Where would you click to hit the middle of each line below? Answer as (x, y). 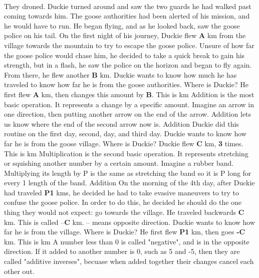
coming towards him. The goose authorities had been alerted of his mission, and (127, 16)
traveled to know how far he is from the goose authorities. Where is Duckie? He (126, 84)
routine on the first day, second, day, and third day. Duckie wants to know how (125, 133)
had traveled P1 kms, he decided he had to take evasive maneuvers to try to (121, 192)
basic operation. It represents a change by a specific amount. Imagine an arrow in (129, 104)
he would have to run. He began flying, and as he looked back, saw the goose (122, 25)
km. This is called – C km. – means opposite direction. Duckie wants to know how (130, 222)
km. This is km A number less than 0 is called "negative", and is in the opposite (127, 241)
